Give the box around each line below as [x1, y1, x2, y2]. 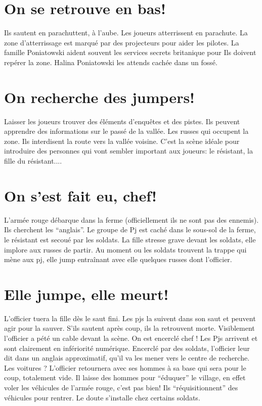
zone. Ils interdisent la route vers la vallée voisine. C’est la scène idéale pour [4, 135, 240, 146]
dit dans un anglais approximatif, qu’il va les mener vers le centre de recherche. [4, 352, 250, 363]
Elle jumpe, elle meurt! [4, 283, 169, 304]
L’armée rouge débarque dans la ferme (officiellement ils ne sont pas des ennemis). [4, 214, 259, 225]
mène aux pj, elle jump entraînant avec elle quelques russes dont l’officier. [4, 254, 232, 265]
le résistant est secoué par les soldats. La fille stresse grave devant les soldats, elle [4, 234, 256, 244]
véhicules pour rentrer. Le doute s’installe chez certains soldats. [4, 392, 200, 402]
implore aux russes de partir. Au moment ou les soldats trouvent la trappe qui [4, 244, 247, 255]
